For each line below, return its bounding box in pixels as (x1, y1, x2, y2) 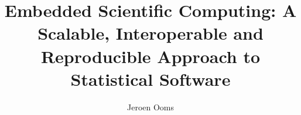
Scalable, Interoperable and (37, 21, 264, 45)
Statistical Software (70, 67, 231, 90)
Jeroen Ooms (126, 100, 175, 113)
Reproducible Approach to (40, 44, 261, 68)
